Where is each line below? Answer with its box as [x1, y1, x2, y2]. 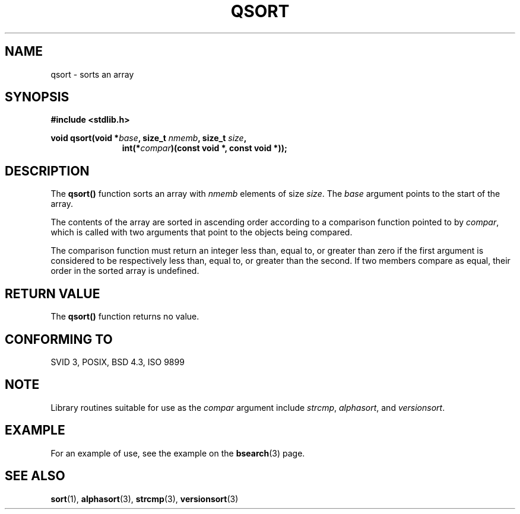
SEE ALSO [5, 468, 65, 484]
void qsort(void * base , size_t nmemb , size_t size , [50, 133, 247, 143]
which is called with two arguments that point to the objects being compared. [50, 227, 353, 238]
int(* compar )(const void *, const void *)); [122, 143, 287, 154]
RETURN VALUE [5, 286, 100, 301]
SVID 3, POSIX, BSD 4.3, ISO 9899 [50, 356, 185, 367]
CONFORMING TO [5, 331, 113, 347]
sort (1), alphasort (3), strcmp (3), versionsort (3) [50, 493, 239, 504]
